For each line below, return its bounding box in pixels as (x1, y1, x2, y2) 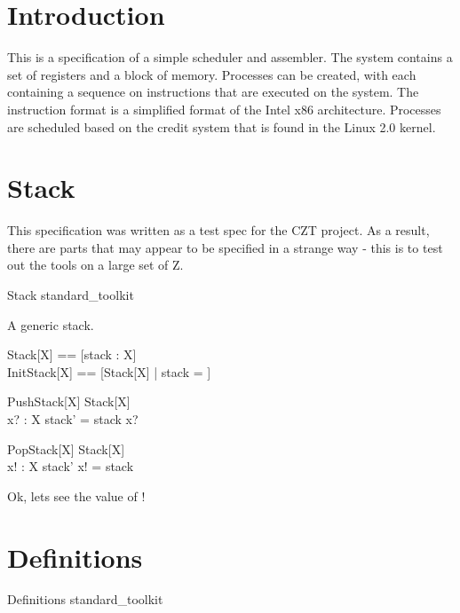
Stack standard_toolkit (7, 286, 134, 303)
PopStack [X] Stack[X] (7, 439, 125, 458)
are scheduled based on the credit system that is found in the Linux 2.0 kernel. (7, 117, 436, 136)
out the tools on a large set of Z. (7, 255, 184, 274)
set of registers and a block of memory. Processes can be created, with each (7, 65, 416, 83)
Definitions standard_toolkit (7, 590, 163, 609)
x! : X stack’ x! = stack (7, 457, 134, 475)
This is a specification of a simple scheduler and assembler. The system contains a (7, 48, 453, 67)
